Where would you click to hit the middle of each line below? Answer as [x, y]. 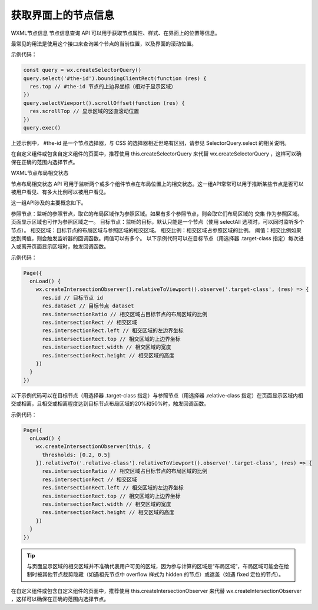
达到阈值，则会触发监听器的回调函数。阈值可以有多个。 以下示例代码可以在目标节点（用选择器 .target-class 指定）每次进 [157, 238]
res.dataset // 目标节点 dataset [88, 306]
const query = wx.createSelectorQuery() [82, 70]
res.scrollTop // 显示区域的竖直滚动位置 [85, 111]
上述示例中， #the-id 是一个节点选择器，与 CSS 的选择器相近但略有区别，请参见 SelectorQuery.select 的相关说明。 [150, 143]
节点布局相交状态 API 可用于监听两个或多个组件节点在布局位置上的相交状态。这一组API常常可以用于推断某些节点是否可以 [157, 184]
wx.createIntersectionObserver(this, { [93, 447]
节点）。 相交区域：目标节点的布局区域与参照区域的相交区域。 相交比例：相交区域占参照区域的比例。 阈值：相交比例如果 [156, 230]
